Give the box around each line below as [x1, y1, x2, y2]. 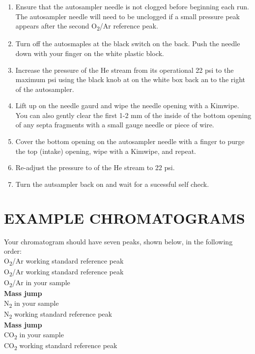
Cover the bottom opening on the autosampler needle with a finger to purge [15, 136, 245, 147]
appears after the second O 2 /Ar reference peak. [15, 21, 158, 32]
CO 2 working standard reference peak [4, 340, 117, 352]
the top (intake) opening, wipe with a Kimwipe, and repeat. [15, 146, 196, 156]
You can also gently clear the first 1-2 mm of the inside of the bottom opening [15, 110, 252, 120]
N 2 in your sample [4, 297, 59, 309]
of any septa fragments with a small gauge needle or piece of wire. [15, 119, 214, 130]
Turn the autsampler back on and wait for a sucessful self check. [15, 178, 209, 189]
